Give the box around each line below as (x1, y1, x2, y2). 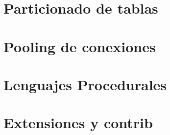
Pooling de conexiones (3, 36, 156, 56)
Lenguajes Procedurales (3, 74, 167, 94)
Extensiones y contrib (3, 113, 153, 133)
